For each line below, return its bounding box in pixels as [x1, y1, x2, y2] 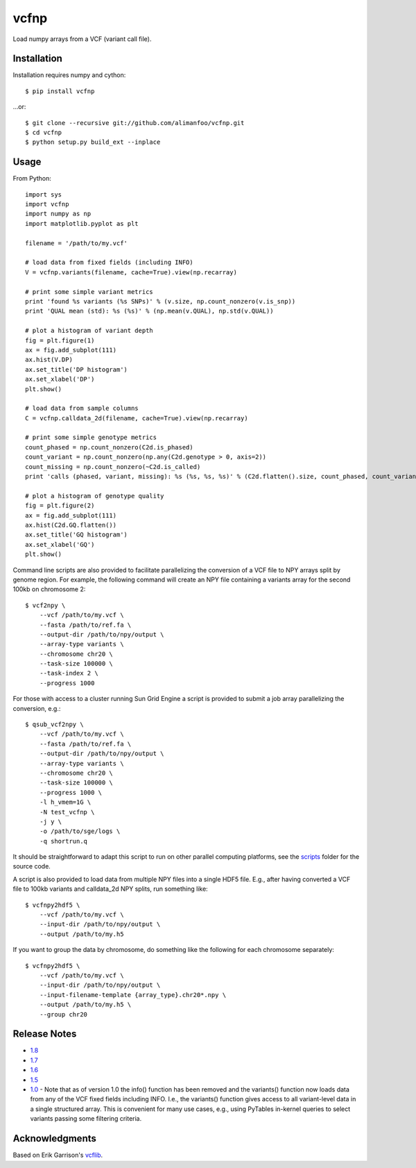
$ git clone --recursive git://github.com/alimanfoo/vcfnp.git [25, 119, 245, 126]
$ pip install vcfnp [25, 87, 95, 95]
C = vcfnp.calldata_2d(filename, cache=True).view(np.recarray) [25, 414, 249, 422]
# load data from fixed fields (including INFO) [25, 258, 193, 267]
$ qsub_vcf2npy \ [25, 721, 84, 729]
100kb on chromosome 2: [12, 585, 86, 593]
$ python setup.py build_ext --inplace [25, 138, 161, 146]
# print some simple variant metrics [25, 288, 154, 295]
